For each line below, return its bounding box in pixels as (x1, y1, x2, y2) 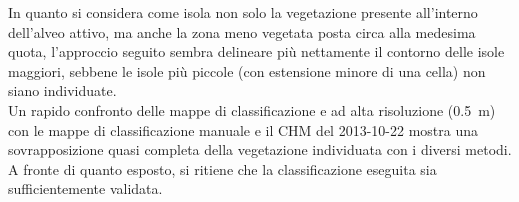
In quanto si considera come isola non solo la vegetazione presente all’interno (8, 2, 478, 22)
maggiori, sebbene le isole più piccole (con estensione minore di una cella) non (8, 60, 486, 81)
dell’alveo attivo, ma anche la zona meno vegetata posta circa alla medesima (8, 21, 476, 42)
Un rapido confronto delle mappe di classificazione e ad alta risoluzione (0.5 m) (8, 99, 496, 120)
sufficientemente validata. (8, 178, 163, 199)
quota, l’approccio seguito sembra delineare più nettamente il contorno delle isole (8, 41, 505, 62)
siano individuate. (8, 80, 117, 101)
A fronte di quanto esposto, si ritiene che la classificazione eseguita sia (8, 158, 437, 179)
